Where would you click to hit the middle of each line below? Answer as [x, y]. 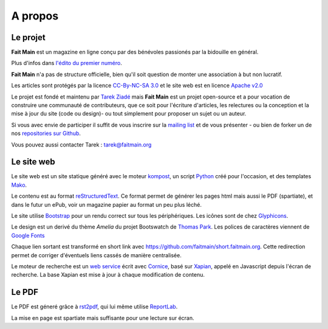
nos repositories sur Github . [46, 133]
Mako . [19, 185]
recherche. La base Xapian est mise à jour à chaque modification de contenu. [108, 275]
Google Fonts [28, 235]
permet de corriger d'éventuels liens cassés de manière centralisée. [96, 255]
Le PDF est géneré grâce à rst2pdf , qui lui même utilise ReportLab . [94, 306]
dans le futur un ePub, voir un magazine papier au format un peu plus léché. [106, 204]
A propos [35, 16]
